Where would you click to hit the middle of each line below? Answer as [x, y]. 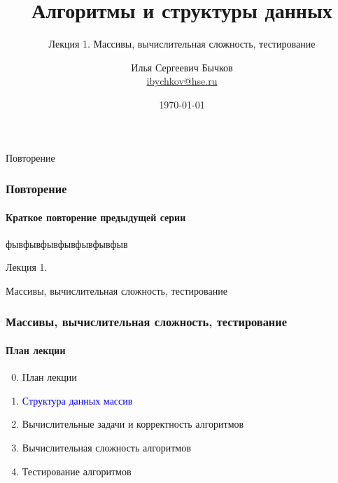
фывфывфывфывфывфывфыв [67, 243]
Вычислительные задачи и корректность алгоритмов [133, 424]
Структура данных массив [77, 400]
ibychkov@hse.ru [182, 81]
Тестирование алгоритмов [77, 471]
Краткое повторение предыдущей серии [96, 217]
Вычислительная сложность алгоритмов [106, 447]
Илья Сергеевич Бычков [182, 67]
